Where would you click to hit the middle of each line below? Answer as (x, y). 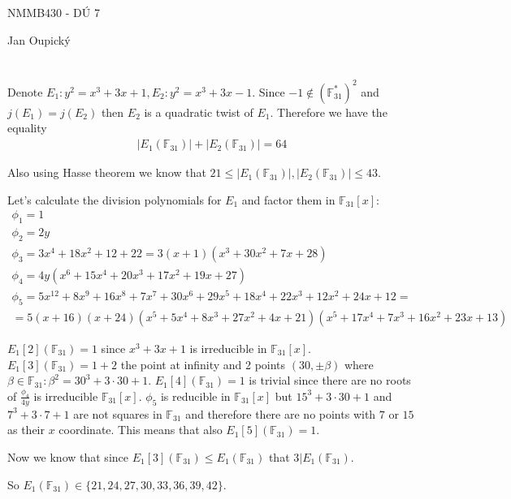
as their (26, 430)
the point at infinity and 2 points (203, 364)
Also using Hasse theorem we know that (107, 172)
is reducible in (195, 396)
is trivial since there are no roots (330, 380)
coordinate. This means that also (141, 430)
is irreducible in (228, 348)
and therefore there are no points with (281, 413)
